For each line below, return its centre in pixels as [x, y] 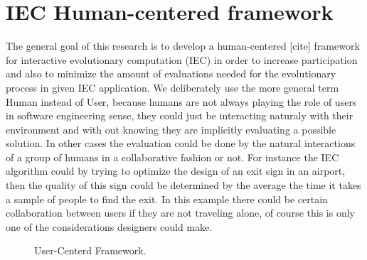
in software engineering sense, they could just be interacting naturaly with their [180, 115]
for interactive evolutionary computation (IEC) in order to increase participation [182, 59]
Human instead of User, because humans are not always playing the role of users [181, 101]
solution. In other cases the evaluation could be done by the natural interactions [181, 143]
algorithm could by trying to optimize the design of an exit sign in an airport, [176, 171]
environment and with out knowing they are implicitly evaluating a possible [171, 129]
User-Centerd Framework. [90, 250]
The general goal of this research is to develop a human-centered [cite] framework [183, 46]
